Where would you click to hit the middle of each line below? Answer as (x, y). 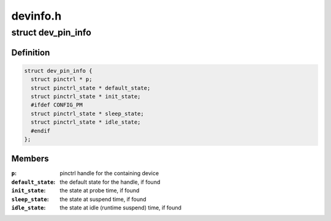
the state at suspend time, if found (103, 199)
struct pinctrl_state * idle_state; (86, 122)
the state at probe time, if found (100, 190)
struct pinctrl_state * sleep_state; (87, 114)
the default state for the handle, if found (110, 182)
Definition (31, 52)
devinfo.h (36, 16)
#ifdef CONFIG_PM (57, 105)
